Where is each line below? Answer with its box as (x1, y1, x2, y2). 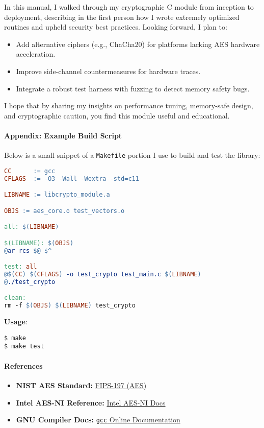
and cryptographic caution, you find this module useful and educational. (4, 110, 230, 121)
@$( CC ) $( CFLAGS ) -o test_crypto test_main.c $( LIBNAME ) (4, 271, 201, 278)
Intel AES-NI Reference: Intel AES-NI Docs (16, 397, 166, 408)
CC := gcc (4, 167, 56, 175)
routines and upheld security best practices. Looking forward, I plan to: (4, 21, 227, 32)
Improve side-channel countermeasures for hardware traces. (16, 65, 201, 76)
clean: (4, 294, 26, 302)
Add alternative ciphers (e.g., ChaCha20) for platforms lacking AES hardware (16, 38, 260, 49)
